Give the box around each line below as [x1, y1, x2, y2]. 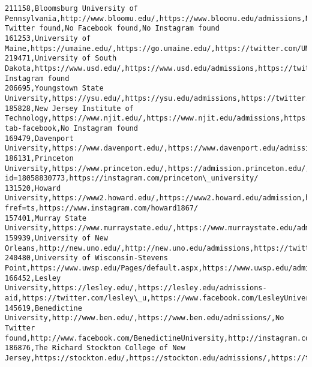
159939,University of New [5, 234, 108, 243]
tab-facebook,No [5, 124, 70, 133]
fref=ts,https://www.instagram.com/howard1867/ [5, 204, 199, 213]
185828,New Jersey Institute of [5, 104, 134, 113]
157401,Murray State [5, 213, 87, 222]
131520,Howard [5, 183, 61, 192]
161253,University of [5, 34, 91, 43]
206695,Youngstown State [5, 84, 104, 93]
